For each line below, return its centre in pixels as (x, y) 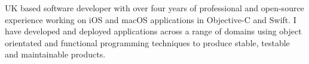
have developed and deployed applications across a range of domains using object (153, 31)
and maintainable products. (55, 54)
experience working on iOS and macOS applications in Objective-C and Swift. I (151, 19)
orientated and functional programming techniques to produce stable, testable (147, 42)
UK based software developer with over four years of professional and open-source (154, 8)
